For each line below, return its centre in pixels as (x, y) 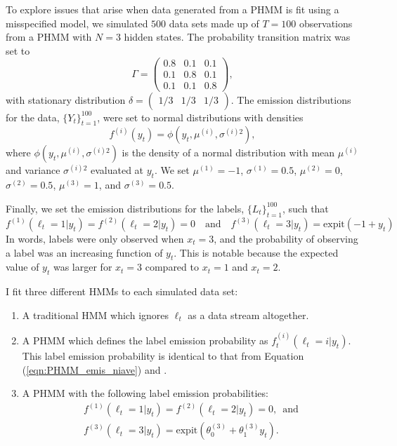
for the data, (33, 117)
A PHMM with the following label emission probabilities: (145, 393)
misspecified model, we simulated (77, 23)
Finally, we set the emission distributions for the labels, (125, 208)
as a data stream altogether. (248, 315)
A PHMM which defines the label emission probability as (145, 340)
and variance (33, 170)
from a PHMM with (49, 37)
